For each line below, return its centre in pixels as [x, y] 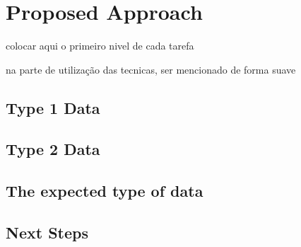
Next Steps [47, 232]
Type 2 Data [53, 149]
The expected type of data [105, 191]
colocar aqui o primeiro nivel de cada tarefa [100, 46]
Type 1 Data [53, 107]
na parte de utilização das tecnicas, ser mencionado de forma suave [151, 69]
